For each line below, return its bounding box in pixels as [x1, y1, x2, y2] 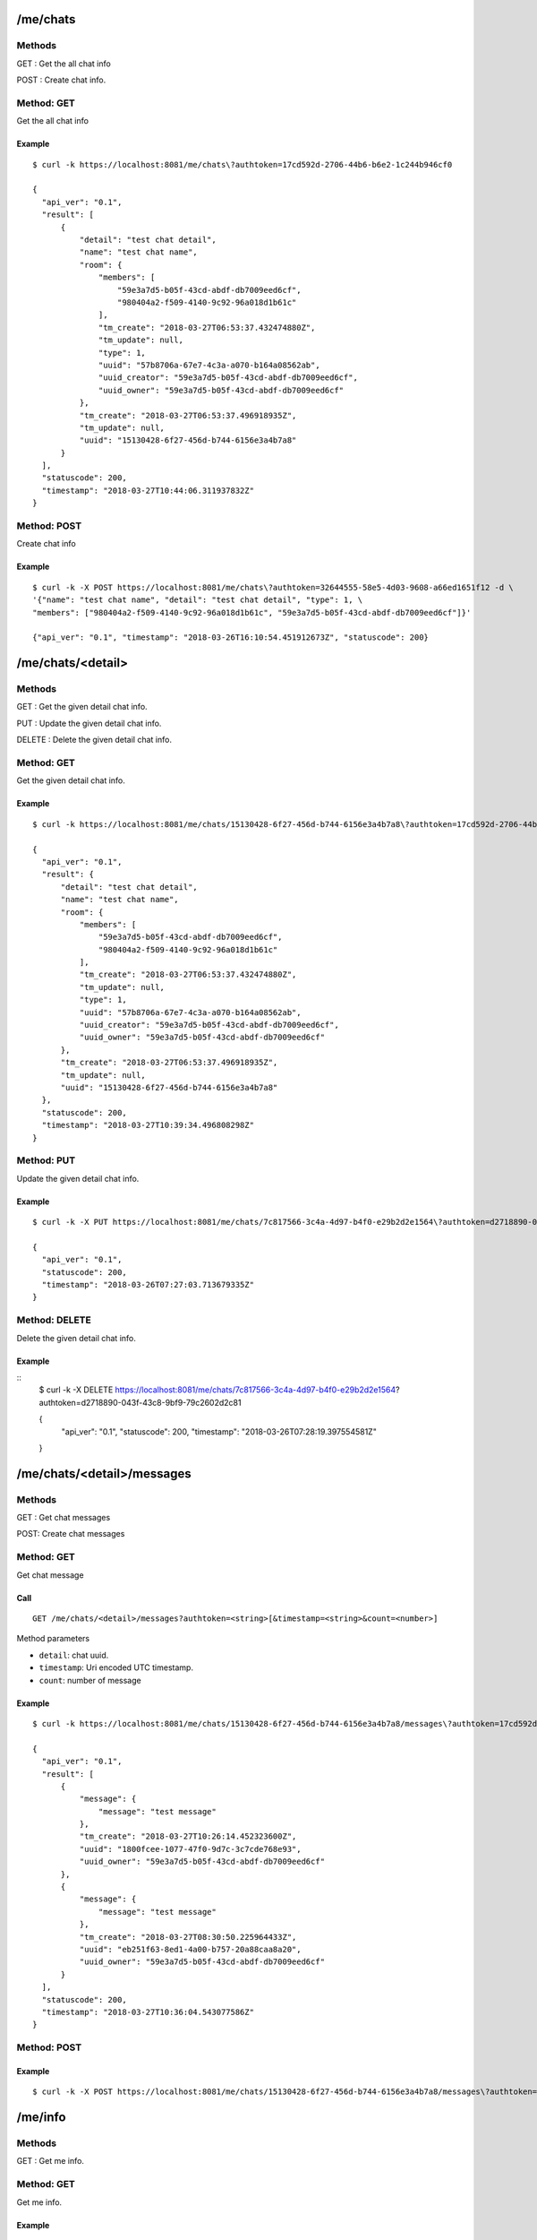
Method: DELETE [16, 1314, 91, 1326]
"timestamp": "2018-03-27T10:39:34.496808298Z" [41, 1120, 255, 1131]
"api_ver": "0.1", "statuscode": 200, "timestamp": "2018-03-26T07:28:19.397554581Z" [61, 1426, 378, 1437]
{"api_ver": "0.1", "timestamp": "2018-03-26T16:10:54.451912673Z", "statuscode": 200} [32, 633, 430, 642]
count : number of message [38, 1675, 142, 1685]
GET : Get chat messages [16, 1512, 111, 1523]
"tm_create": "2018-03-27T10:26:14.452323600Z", [79, 1831, 297, 1841]
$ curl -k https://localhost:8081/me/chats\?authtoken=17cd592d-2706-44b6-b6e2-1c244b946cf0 [32, 159, 453, 169]
